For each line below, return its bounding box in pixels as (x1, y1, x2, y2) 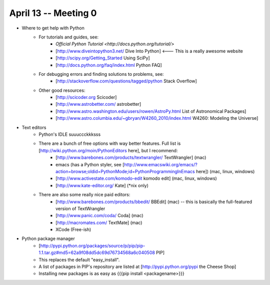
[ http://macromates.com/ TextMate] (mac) (55, 220, 142, 226)
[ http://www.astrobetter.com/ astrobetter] (55, 101, 141, 107)
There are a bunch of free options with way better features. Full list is (38, 140, 181, 147)
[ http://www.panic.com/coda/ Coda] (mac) (55, 213, 143, 219)
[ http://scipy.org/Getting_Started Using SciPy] (55, 55, 150, 61)
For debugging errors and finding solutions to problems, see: (38, 71, 164, 77)
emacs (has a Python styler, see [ (55, 161, 124, 167)
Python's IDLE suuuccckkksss (38, 131, 101, 137)
